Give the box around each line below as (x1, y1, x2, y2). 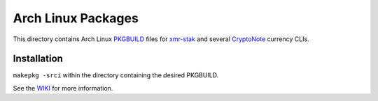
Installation (13, 53, 63, 65)
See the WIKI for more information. (13, 84, 113, 92)
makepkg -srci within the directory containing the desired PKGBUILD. (13, 71, 219, 79)
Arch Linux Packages (13, 10, 139, 26)
